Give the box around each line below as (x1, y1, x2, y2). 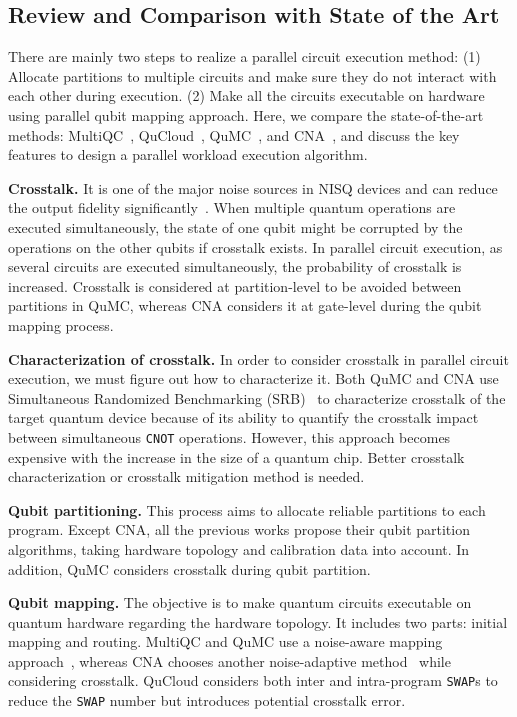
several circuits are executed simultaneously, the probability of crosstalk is (8, 256, 462, 277)
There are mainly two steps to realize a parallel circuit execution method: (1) (8, 46, 481, 67)
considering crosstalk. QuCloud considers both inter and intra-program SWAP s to (8, 670, 498, 691)
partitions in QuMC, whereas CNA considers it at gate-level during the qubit (8, 295, 482, 316)
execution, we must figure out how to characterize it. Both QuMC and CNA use (8, 368, 499, 389)
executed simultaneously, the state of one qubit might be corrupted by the (8, 216, 463, 237)
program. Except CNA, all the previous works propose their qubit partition (8, 519, 470, 540)
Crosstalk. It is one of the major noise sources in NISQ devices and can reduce (8, 177, 498, 198)
